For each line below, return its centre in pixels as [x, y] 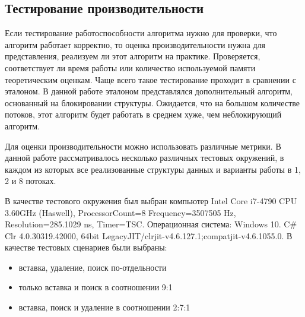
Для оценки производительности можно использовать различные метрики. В [143, 146]
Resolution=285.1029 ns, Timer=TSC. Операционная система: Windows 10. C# [151, 224]
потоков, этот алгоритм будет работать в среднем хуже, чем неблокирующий [143, 114]
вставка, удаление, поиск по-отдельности [93, 267]
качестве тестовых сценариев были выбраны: [86, 247]
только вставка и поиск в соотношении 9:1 [96, 287]
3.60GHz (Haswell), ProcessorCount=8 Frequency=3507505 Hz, [120, 212]
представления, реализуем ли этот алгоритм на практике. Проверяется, [133, 56]
